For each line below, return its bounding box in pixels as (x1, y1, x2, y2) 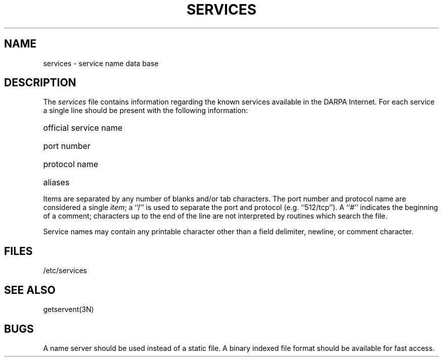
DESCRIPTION (4, 76, 76, 89)
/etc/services (43, 266, 87, 275)
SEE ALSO (4, 283, 56, 296)
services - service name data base (43, 59, 159, 68)
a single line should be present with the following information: (43, 106, 248, 115)
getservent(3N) (43, 305, 94, 314)
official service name (43, 123, 123, 133)
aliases (43, 177, 70, 188)
